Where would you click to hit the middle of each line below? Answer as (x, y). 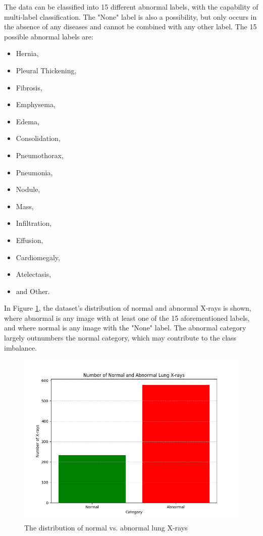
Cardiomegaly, (38, 257)
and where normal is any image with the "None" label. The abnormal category (125, 328)
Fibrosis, (29, 87)
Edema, (28, 121)
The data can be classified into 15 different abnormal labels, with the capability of (131, 7)
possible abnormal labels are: (49, 36)
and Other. (33, 291)
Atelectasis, (34, 274)
